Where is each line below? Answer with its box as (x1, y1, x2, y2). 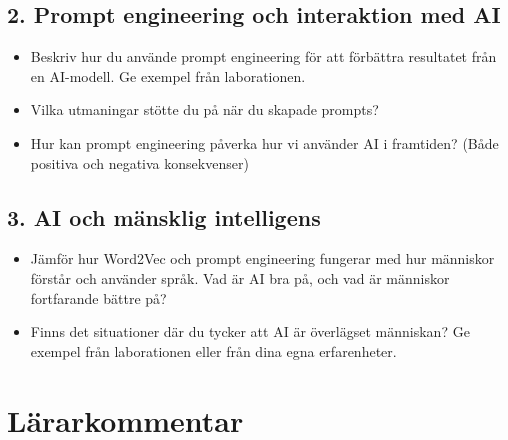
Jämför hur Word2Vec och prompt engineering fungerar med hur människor (30, 248, 495, 269)
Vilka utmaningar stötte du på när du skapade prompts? (30, 99, 379, 120)
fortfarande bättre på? (30, 287, 167, 308)
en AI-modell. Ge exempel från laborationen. (30, 65, 306, 86)
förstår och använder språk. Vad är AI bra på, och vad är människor (30, 267, 450, 288)
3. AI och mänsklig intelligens (7, 201, 321, 232)
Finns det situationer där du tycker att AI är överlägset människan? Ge (30, 321, 470, 342)
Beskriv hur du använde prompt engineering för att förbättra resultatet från (30, 46, 497, 67)
